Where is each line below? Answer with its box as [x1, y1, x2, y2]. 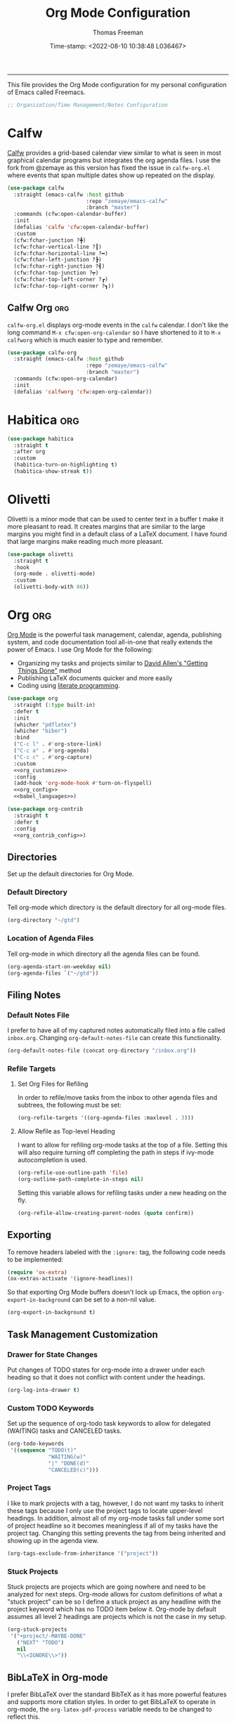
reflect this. [7, 1712, 41, 1721]
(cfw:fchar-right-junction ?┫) [13, 263, 105, 270]
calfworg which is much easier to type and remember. [7, 335, 164, 344]
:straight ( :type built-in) [13, 701, 96, 708]
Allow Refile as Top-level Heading [17, 1127, 116, 1136]
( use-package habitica [7, 435, 74, 442]
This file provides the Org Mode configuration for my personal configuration [7, 80, 227, 89]
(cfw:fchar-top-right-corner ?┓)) [13, 282, 114, 290]
